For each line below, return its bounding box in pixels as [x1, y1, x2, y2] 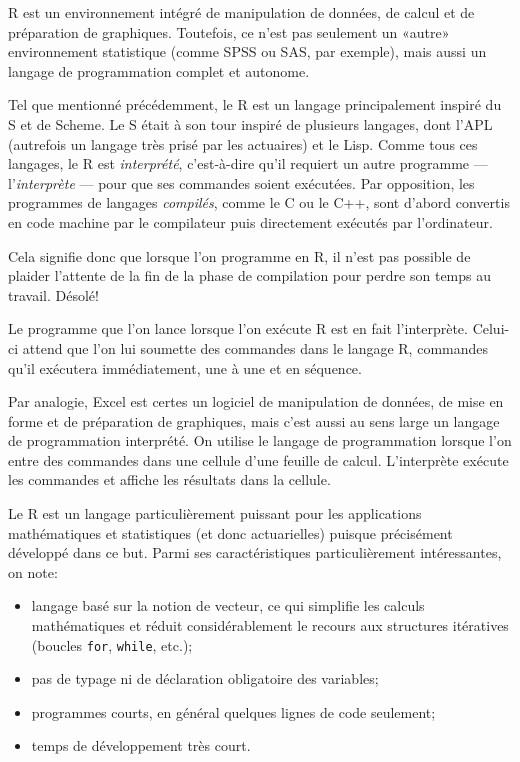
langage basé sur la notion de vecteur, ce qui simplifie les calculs [31, 595, 425, 616]
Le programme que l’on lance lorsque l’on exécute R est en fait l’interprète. [8, 318, 468, 339]
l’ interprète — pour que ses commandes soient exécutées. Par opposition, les [8, 172, 475, 193]
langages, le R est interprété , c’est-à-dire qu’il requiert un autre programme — [8, 153, 488, 174]
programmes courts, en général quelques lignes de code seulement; [31, 701, 436, 722]
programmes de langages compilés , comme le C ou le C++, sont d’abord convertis [8, 192, 510, 213]
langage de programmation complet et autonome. [8, 60, 310, 81]
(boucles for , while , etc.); [31, 634, 193, 655]
